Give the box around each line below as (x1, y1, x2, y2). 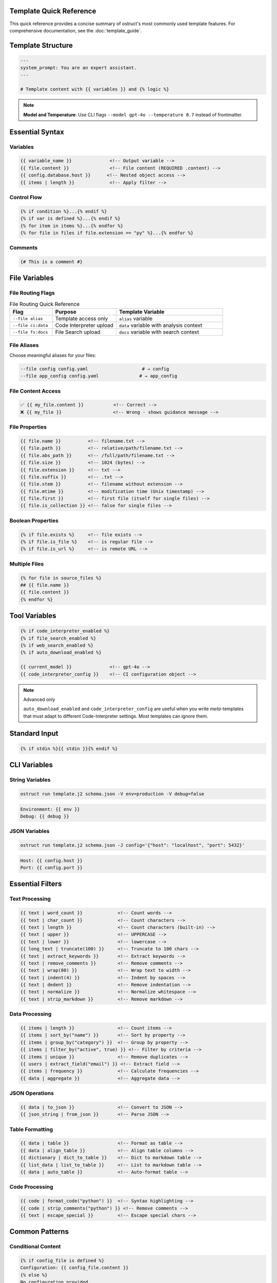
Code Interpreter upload (55, 322, 114, 329)
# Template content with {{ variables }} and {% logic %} (20, 86, 169, 92)
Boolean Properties (9, 517, 59, 524)
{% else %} (20, 1272, 48, 1278)
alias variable (118, 315, 153, 322)
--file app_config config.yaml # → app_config (20, 373, 177, 379)
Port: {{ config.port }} (20, 865, 83, 871)
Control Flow (9, 193, 42, 201)
